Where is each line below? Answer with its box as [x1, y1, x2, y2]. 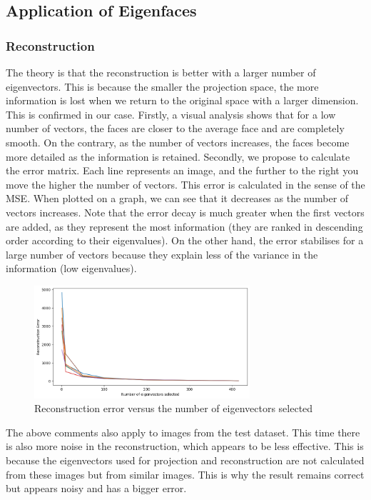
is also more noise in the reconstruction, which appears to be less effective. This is [6, 439, 364, 454]
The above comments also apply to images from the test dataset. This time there [6, 424, 360, 439]
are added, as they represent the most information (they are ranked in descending [6, 219, 363, 234]
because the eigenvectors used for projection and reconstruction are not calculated [6, 452, 365, 467]
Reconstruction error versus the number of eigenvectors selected [34, 401, 313, 416]
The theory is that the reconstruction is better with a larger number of [6, 65, 316, 79]
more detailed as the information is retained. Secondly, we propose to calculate [6, 149, 350, 164]
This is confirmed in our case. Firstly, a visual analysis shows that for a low [6, 106, 336, 121]
